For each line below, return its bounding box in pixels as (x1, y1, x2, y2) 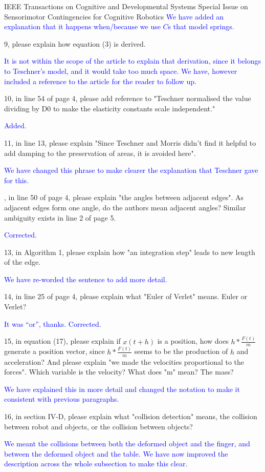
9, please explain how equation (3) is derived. (4, 38, 146, 49)
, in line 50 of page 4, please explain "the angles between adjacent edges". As (4, 192, 244, 203)
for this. (4, 174, 29, 185)
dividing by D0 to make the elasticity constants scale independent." (4, 103, 215, 113)
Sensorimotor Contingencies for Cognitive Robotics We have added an (4, 11, 224, 22)
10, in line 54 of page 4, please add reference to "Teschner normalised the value (4, 93, 251, 104)
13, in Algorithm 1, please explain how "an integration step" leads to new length (4, 246, 255, 257)
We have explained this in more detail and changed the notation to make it (4, 383, 240, 394)
